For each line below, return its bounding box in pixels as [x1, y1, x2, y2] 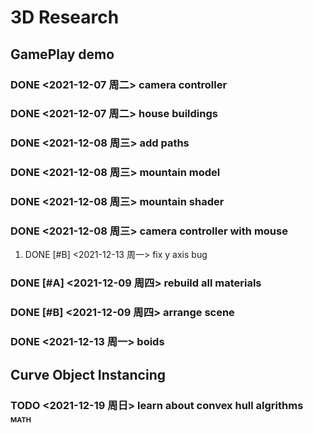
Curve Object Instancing [10, 366, 167, 383]
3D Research [10, 6, 120, 29]
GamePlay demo [10, 46, 115, 63]
